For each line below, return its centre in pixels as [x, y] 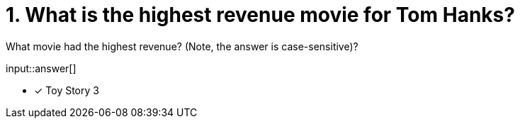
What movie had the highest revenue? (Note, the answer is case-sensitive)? [182, 46]
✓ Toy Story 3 [67, 90]
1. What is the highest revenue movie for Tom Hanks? [260, 15]
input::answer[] [41, 68]
